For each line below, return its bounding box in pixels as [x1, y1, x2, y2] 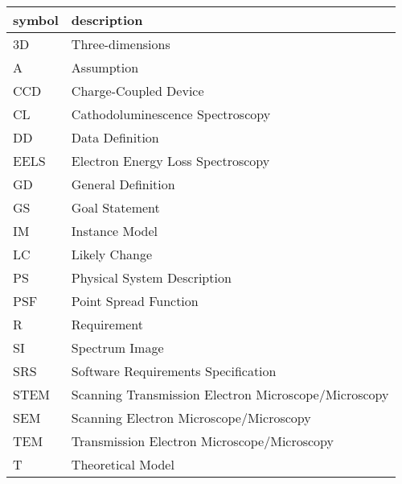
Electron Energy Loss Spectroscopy [71, 151, 270, 170]
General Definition [71, 175, 175, 193]
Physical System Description [71, 268, 232, 287]
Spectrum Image [71, 338, 164, 357]
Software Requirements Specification [71, 362, 277, 380]
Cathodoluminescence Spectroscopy [71, 105, 271, 123]
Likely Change [71, 245, 153, 263]
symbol [13, 10, 59, 29]
